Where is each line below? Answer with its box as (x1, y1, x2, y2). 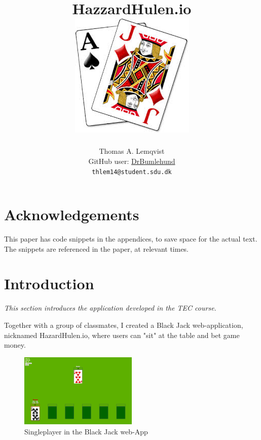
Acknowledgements (4, 204, 139, 225)
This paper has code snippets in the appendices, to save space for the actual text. (4, 233, 257, 244)
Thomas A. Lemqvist (99, 146, 165, 156)
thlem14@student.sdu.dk (92, 168, 172, 176)
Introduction (4, 273, 94, 294)
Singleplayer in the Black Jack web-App (24, 426, 148, 436)
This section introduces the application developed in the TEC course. (4, 302, 216, 313)
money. (4, 340, 26, 350)
